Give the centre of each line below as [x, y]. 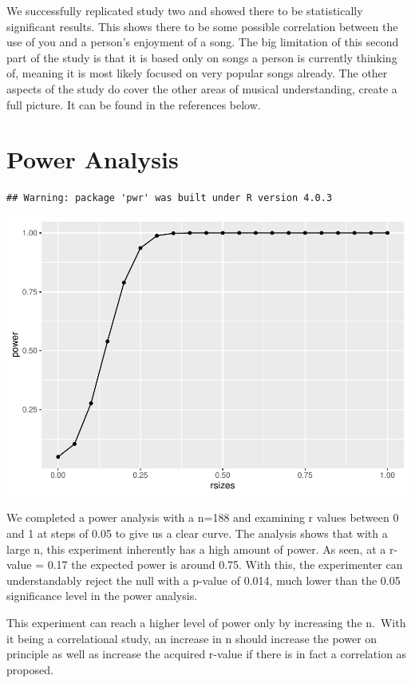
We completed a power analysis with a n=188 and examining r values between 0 [203, 517]
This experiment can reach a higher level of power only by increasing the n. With [206, 622]
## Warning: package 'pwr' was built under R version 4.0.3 [170, 198]
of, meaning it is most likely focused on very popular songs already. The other [197, 73]
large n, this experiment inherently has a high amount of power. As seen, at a [196, 549]
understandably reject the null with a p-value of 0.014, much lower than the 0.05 [204, 580]
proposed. [30, 669]
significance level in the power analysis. [102, 596]
